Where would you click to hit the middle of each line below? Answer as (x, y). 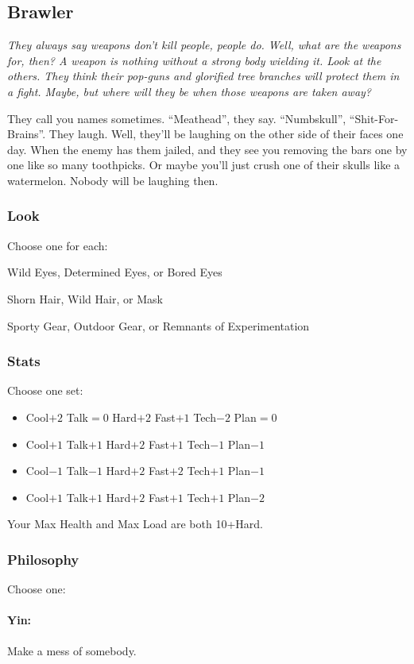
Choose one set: (45, 390)
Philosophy (43, 559)
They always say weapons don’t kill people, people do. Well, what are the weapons (204, 45)
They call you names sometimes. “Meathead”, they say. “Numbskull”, (177, 118)
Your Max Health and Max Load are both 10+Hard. (135, 524)
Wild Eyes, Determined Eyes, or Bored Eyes (115, 272)
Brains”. (27, 134)
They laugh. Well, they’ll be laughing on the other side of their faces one (226, 134)
